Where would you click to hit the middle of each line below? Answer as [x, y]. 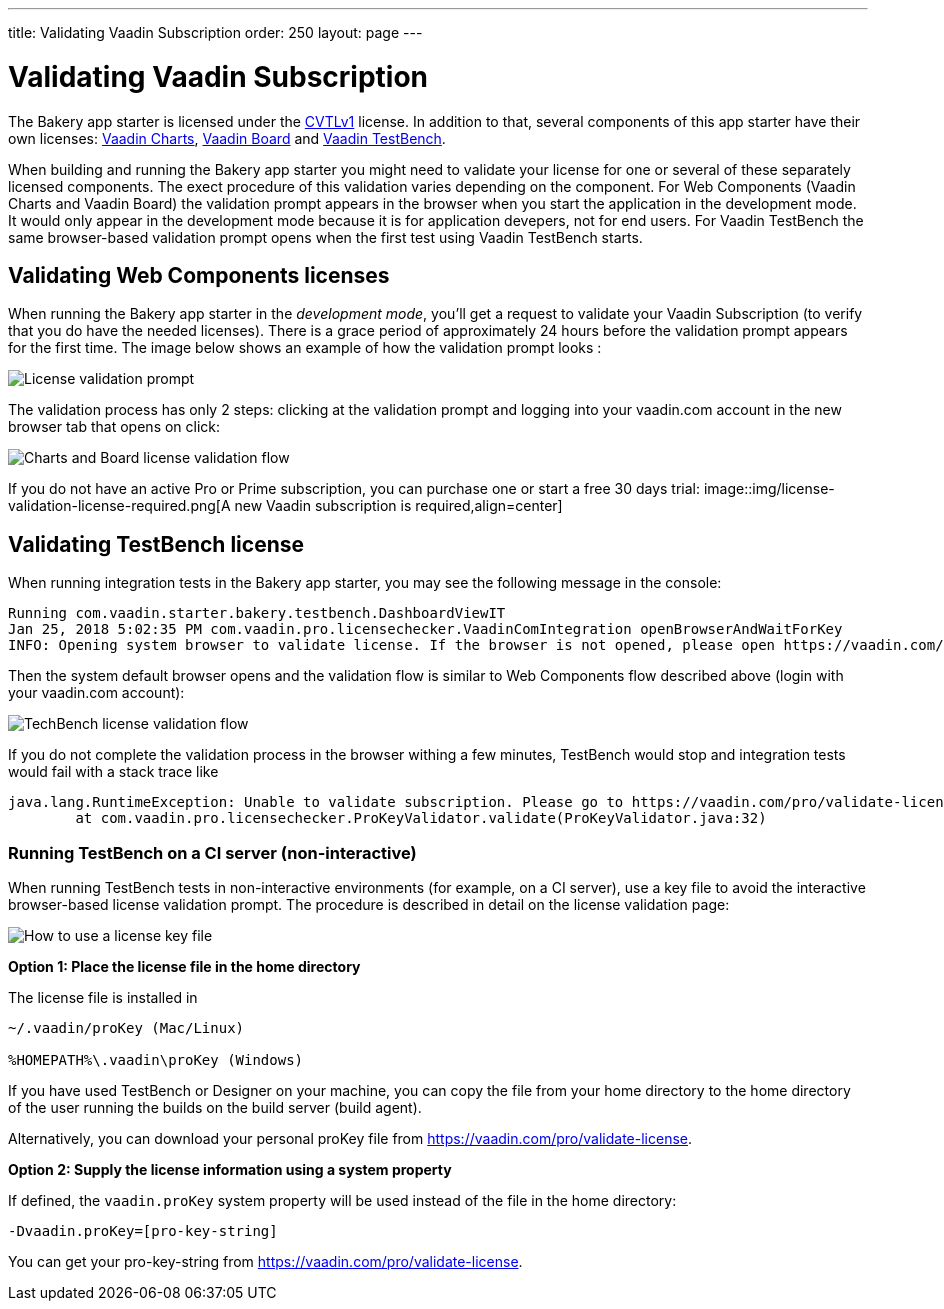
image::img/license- [769, 489]
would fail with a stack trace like [113, 772]
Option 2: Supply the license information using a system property [230, 1169]
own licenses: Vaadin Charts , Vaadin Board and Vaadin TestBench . [227, 138]
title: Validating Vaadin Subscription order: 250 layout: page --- [215, 32]
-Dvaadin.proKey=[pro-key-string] [143, 1230]
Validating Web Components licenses [199, 275]
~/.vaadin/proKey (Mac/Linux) [126, 1027]
